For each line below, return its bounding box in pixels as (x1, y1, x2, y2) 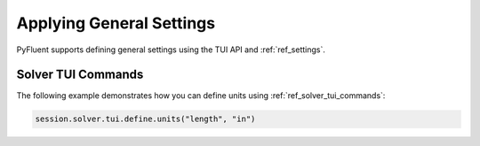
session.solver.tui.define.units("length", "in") (35, 114, 256, 124)
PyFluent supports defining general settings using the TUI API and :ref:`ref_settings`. (16, 44, 326, 55)
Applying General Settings (16, 13, 216, 33)
